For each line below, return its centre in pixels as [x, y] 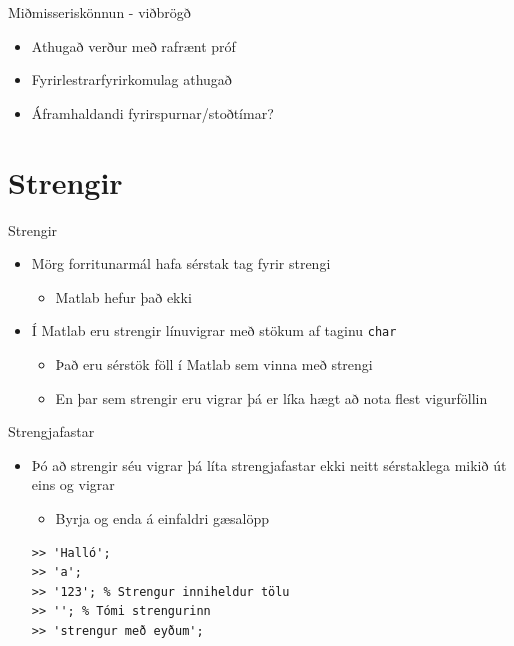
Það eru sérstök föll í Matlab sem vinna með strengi [214, 363]
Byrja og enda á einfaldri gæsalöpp [162, 517]
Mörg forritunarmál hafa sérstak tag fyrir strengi [181, 263]
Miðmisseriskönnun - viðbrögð [99, 12]
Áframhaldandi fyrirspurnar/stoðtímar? [152, 112]
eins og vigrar [73, 484]
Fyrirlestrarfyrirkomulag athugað [131, 79]
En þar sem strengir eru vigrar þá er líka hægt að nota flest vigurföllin [271, 397]
